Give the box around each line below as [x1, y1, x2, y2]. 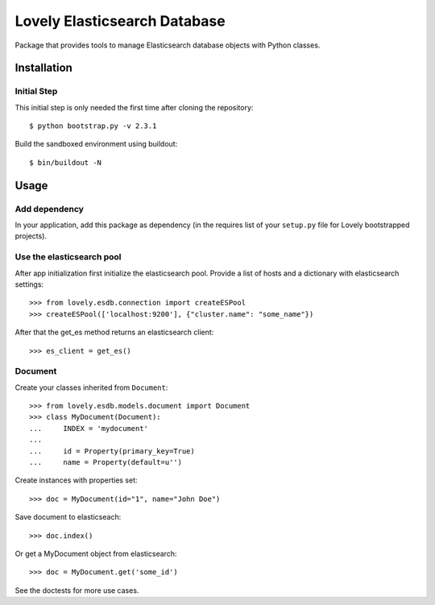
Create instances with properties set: [14, 475, 138, 485]
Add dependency [14, 203, 85, 214]
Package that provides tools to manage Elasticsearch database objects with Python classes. [14, 40, 321, 50]
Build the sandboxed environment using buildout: [14, 139, 178, 149]
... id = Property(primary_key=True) [29, 446, 195, 455]
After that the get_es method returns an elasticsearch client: [14, 327, 214, 338]
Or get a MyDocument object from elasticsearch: [14, 549, 177, 558]
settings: [14, 279, 44, 289]
